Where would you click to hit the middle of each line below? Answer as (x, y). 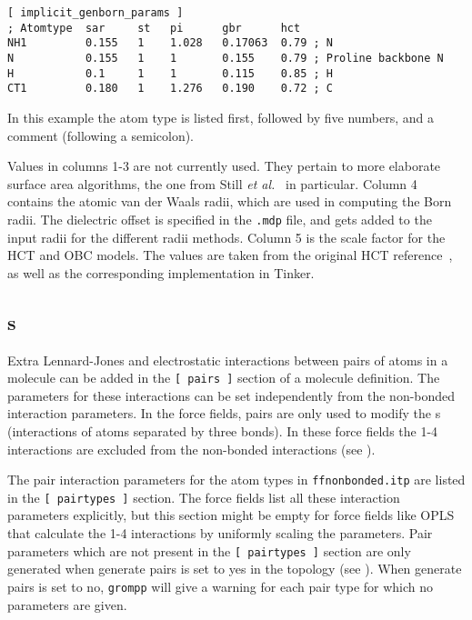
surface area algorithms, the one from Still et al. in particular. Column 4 (212, 183)
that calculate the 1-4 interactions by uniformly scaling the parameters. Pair (220, 533)
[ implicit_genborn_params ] (95, 13)
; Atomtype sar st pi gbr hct (154, 28)
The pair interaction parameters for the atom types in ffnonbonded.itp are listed (236, 480)
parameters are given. (67, 604)
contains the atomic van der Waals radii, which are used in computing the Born (230, 201)
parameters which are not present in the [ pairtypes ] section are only (209, 550)
